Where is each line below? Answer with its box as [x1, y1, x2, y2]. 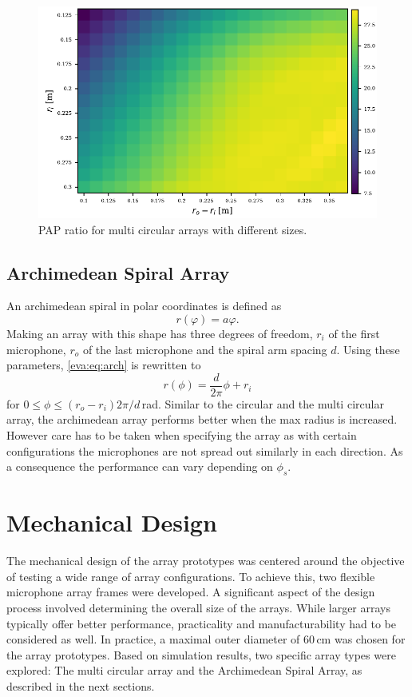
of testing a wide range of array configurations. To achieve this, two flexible [6, 568, 375, 584]
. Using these [336, 341, 400, 357]
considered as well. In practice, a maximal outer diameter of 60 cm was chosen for [6, 631, 406, 647]
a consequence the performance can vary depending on [6, 458, 273, 475]
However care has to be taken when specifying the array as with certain [6, 427, 357, 444]
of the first [328, 325, 380, 341]
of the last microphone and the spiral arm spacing [82, 341, 327, 357]
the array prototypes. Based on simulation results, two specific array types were [6, 646, 396, 663]
